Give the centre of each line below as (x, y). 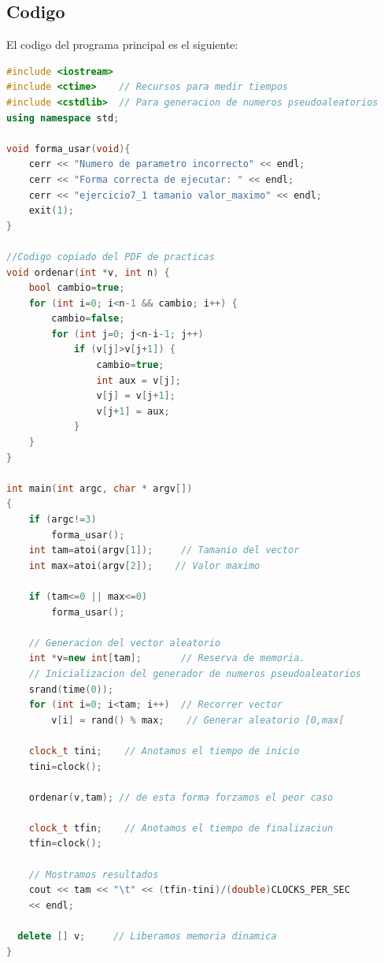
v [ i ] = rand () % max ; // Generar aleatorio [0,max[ (198, 720)
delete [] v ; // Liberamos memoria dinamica (147, 937)
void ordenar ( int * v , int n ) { (88, 272)
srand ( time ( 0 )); (71, 689)
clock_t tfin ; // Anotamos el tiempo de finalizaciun (181, 828)
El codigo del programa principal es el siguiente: (122, 45)
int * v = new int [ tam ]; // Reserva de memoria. (167, 658)
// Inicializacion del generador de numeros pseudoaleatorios (195, 673)
